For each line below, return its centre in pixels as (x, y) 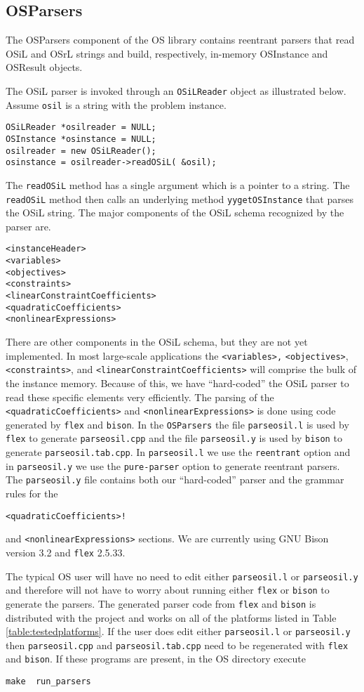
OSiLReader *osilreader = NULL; (81, 128)
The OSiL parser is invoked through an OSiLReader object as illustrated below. (176, 90)
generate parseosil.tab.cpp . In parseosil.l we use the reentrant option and (178, 452)
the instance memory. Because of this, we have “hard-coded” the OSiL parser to (177, 383)
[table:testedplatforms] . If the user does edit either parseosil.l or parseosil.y (178, 631)
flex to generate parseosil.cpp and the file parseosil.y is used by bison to (174, 438)
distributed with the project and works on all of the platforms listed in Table (171, 617)
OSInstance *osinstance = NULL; (81, 139)
